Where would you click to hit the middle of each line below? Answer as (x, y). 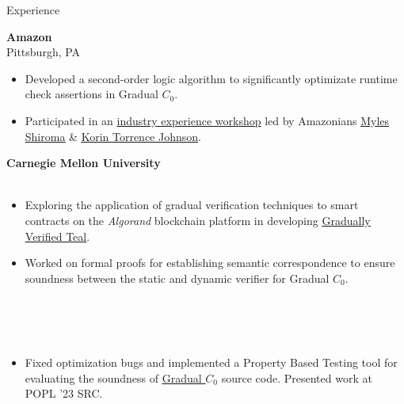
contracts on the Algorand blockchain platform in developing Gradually (198, 220)
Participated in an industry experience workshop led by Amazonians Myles (207, 120)
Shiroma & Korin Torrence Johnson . (113, 136)
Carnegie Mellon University (84, 163)
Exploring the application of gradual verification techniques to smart (192, 205)
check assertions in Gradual (91, 94)
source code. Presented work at (297, 377)
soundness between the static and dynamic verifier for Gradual (177, 278)
